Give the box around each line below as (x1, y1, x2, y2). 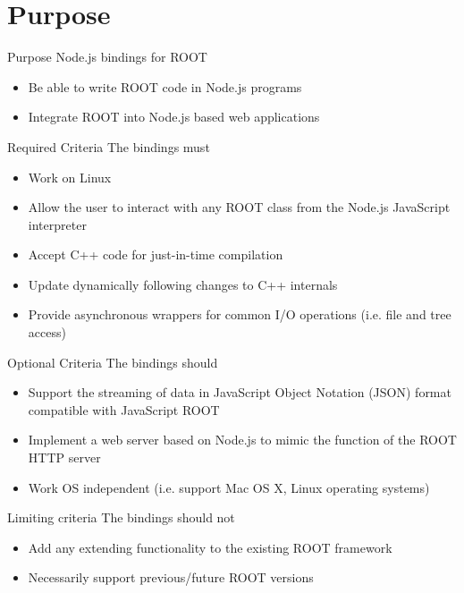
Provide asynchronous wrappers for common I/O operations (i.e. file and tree (28, 305, 451, 324)
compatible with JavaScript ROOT (28, 400, 220, 419)
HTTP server (28, 448, 101, 467)
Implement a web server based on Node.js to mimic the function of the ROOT (28, 430, 457, 449)
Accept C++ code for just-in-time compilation (28, 245, 283, 264)
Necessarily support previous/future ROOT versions (28, 568, 314, 587)
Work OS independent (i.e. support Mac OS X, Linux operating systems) (28, 478, 430, 496)
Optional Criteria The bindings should (7, 352, 218, 371)
